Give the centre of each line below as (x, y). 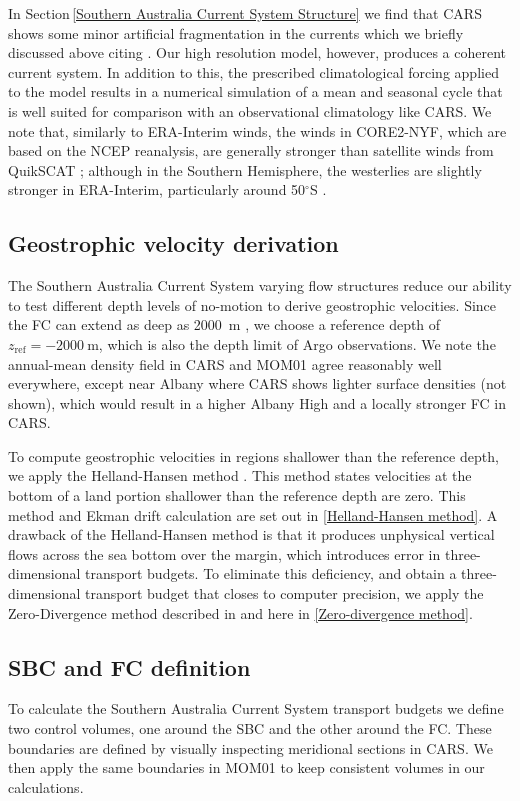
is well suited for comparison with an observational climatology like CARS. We (250, 110)
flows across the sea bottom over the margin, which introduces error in (224, 553)
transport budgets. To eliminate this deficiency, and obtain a (271, 573)
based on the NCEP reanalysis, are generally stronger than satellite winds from (251, 150)
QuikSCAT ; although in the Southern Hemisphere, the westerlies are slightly (245, 169)
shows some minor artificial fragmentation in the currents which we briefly (236, 32)
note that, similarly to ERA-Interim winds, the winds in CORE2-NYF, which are (257, 130)
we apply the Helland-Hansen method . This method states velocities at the (240, 475)
